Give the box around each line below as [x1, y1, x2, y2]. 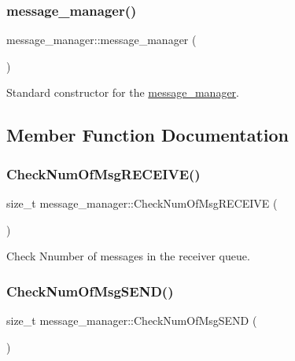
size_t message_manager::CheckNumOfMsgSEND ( [6, 312, 257, 328]
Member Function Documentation [6, 123, 289, 147]
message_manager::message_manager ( [6, 31, 197, 48]
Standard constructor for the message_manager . [6, 84, 240, 101]
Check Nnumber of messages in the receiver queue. [6, 248, 250, 264]
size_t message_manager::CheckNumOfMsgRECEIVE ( [6, 195, 278, 211]
